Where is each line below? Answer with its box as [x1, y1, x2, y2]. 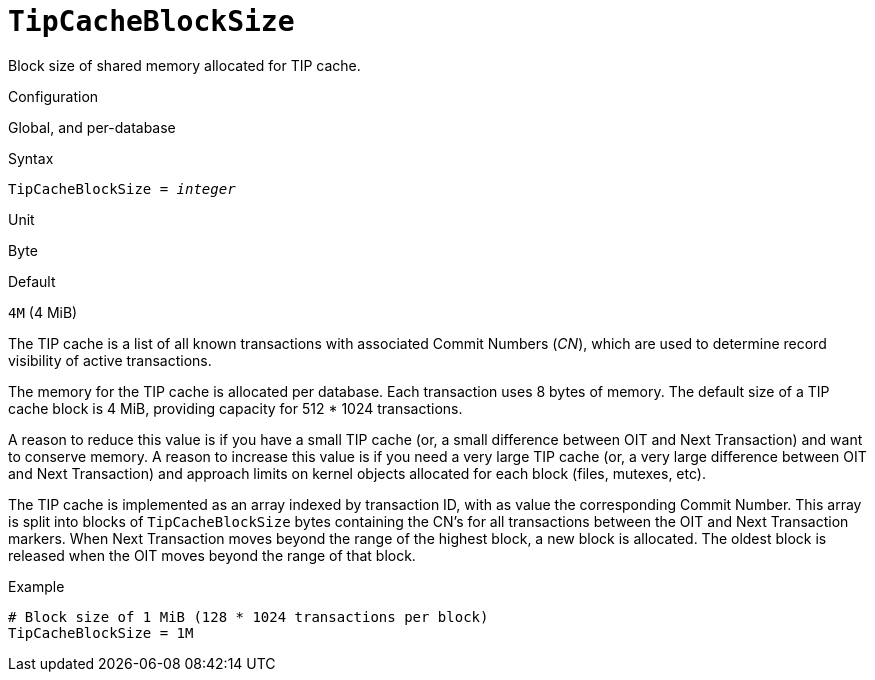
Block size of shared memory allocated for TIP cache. [8, 56, 361, 74]
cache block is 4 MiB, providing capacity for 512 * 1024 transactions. [8, 399, 463, 417]
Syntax [8, 149, 54, 167]
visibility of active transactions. [8, 351, 212, 369]
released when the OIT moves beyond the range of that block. [8, 546, 416, 564]
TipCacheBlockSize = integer [8, 180, 236, 197]
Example [8, 577, 65, 595]
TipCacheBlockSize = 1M [8, 624, 194, 641]
